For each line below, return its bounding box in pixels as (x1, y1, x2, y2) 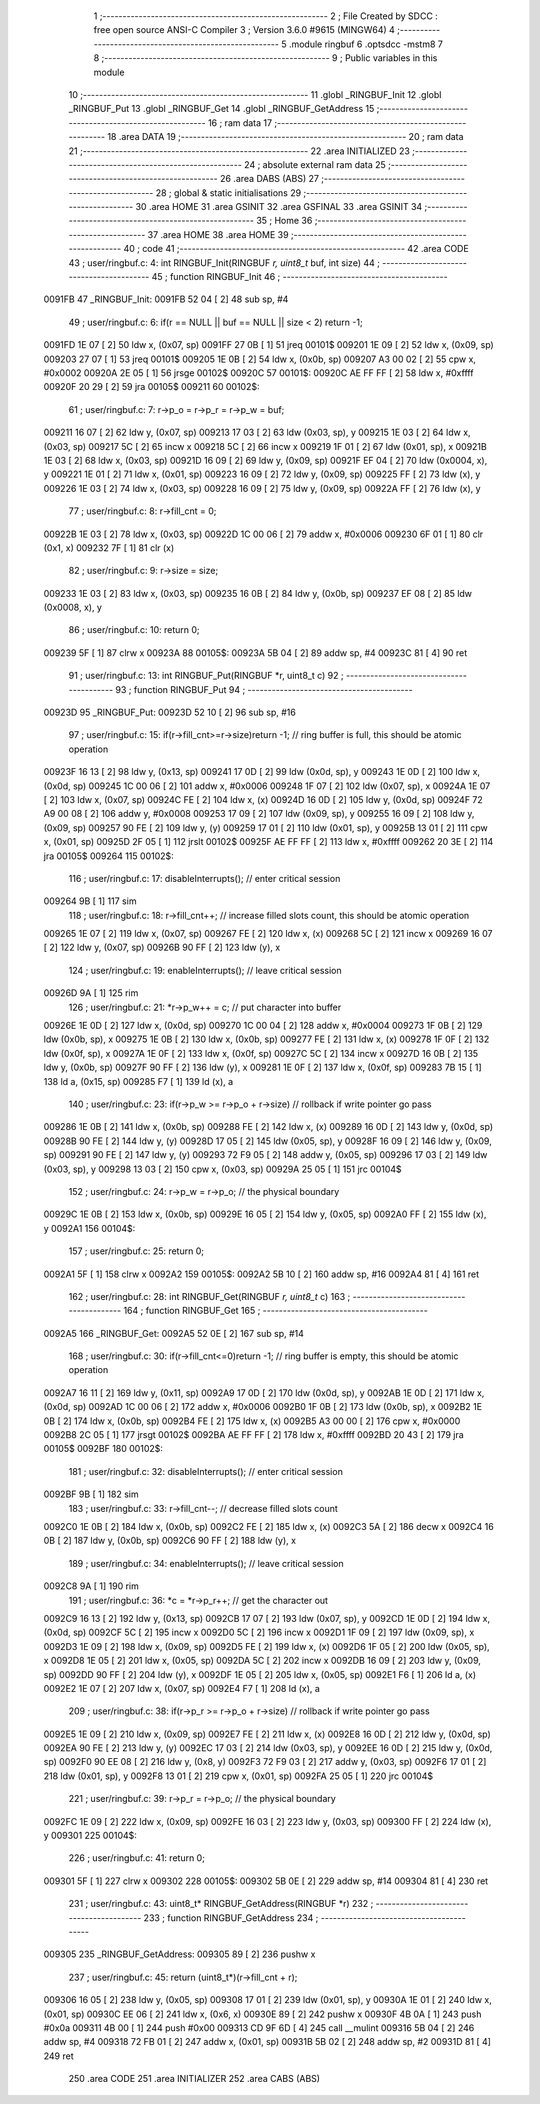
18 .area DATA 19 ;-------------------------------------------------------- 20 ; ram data (106, 131, 464, 143)
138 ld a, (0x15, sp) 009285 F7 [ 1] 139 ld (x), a (43, 1075, 234, 1087)
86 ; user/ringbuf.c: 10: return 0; (68, 624, 200, 636)
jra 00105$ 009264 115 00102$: (43, 850, 174, 862)
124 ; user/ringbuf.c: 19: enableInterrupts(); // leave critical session (68, 964, 342, 976)
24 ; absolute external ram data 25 (243, 158, 387, 170)
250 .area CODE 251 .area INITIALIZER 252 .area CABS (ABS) (68, 2073, 320, 2085)
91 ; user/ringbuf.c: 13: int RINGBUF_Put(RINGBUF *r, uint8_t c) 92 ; (68, 670, 344, 682)
